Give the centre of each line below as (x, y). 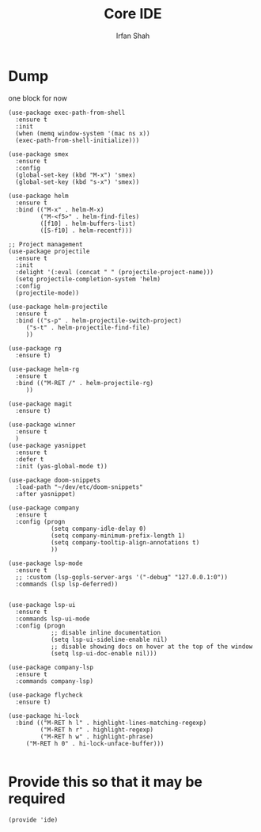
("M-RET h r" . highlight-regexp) (97, 730)
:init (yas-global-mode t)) (62, 466)
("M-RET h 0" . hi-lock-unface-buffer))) (95, 743)
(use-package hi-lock (44, 716)
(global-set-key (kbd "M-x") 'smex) (76, 175)
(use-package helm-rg (44, 369)
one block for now (38, 98)
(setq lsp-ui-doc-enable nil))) (104, 653)
